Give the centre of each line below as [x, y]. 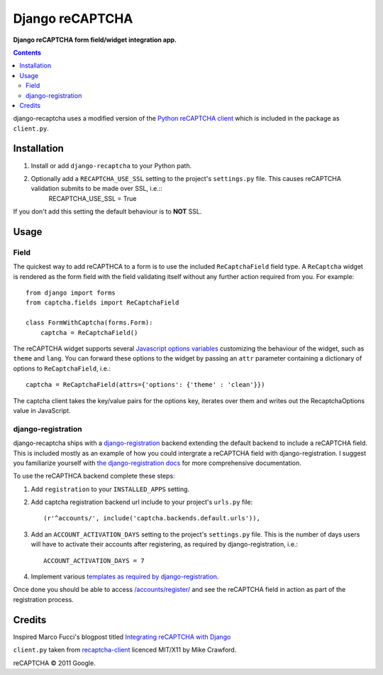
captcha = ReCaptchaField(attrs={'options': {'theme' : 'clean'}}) [145, 385]
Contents [27, 53]
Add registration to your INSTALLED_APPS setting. [110, 489]
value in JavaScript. [42, 410]
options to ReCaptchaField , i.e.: [62, 368]
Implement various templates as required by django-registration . [125, 577]
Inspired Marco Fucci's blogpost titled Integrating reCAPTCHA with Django [122, 637]
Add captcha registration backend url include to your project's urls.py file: [142, 502]
